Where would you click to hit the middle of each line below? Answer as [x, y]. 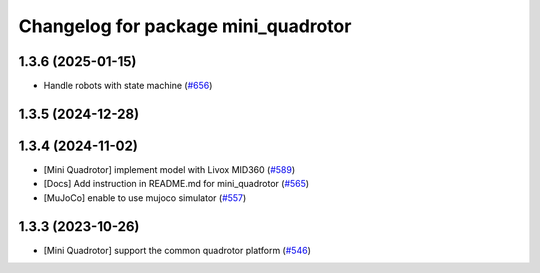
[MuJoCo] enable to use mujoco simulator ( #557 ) [145, 197]
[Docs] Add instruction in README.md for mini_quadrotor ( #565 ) [176, 184]
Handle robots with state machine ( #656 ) [128, 86]
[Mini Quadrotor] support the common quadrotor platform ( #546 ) [177, 250]
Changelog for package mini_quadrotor [185, 26]
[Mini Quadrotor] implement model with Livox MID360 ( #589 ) [169, 169]
